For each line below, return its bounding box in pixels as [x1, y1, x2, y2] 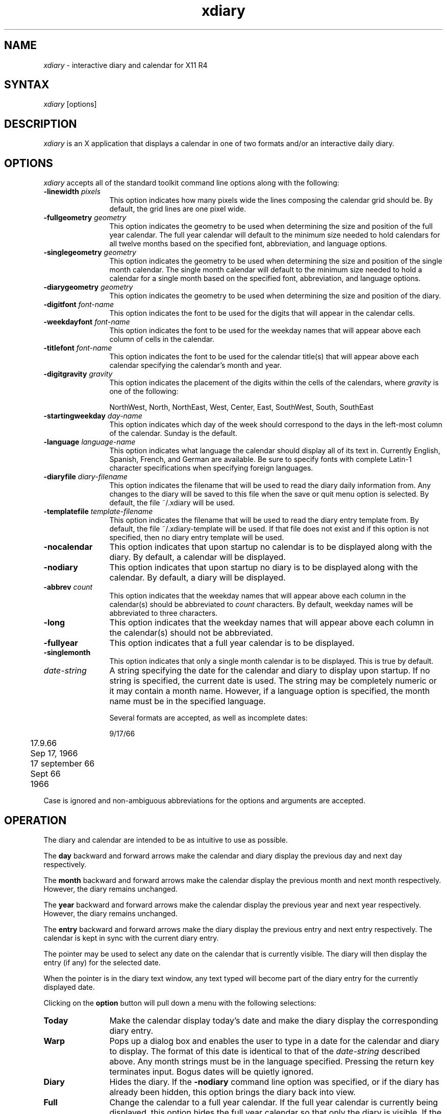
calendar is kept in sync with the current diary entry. [43, 933, 219, 942]
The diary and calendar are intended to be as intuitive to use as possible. [43, 835, 288, 844]
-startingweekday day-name [43, 411, 142, 421]
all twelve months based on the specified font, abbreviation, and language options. [109, 239, 387, 248]
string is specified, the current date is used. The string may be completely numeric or [109, 676, 437, 686]
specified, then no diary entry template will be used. [109, 533, 284, 542]
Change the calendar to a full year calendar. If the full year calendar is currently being [109, 1097, 438, 1107]
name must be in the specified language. [109, 696, 266, 707]
